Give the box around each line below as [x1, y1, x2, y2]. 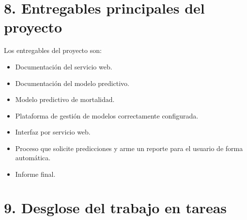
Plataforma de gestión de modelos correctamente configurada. [15, 110, 199, 120]
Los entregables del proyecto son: [4, 45, 102, 55]
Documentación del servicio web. [15, 61, 112, 71]
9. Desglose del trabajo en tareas [4, 197, 227, 217]
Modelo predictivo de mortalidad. [15, 94, 115, 104]
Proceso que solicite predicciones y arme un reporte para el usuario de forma [15, 143, 243, 153]
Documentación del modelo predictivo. [15, 78, 129, 88]
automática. [15, 152, 51, 163]
